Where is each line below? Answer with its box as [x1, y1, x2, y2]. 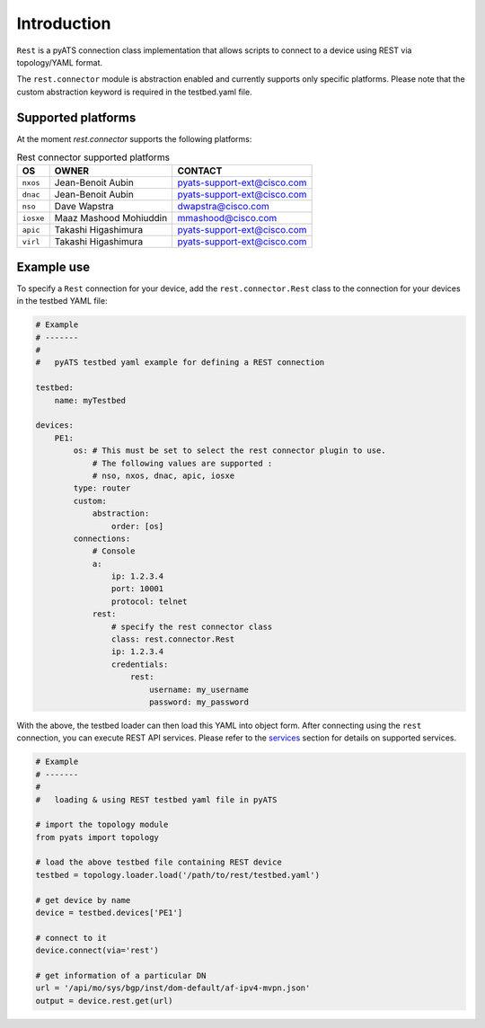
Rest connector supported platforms [16, 151, 171, 164]
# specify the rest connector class [110, 621, 273, 632]
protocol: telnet [110, 596, 188, 607]
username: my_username [148, 684, 249, 695]
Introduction [16, 13, 111, 33]
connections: [73, 533, 131, 544]
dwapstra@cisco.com [177, 200, 269, 213]
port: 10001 [110, 584, 164, 594]
